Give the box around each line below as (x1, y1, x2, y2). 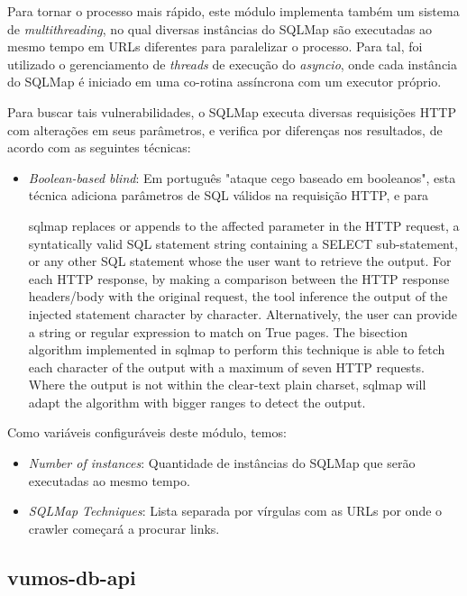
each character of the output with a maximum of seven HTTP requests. (28, 357, 425, 376)
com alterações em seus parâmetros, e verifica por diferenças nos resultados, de (7, 120, 443, 139)
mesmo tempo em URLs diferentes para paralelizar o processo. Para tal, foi (7, 37, 423, 56)
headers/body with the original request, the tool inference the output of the (28, 287, 448, 306)
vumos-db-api (7, 563, 136, 591)
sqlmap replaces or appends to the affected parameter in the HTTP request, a (28, 215, 460, 234)
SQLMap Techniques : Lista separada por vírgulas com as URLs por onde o (28, 501, 443, 520)
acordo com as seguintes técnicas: (7, 138, 191, 157)
